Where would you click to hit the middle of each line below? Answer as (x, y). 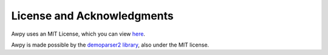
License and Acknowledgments (92, 16)
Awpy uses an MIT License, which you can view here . (78, 34)
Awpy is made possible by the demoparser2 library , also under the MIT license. (110, 45)
